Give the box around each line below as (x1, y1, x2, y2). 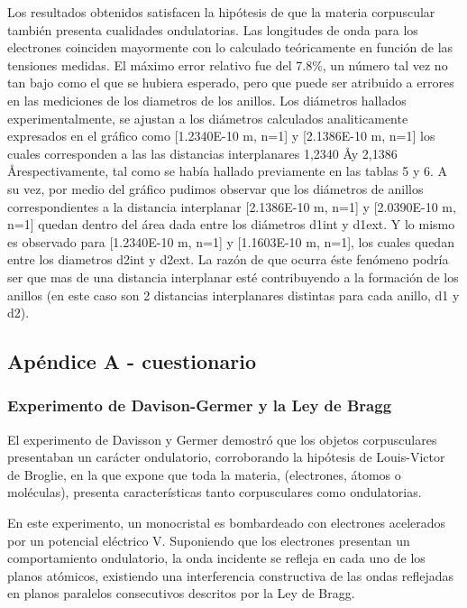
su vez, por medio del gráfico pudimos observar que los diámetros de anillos (7, 179, 424, 198)
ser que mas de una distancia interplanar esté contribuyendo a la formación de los (7, 267, 459, 286)
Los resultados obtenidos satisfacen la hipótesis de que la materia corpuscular (7, 3, 435, 21)
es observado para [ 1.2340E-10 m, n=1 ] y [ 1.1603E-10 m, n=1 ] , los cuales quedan (7, 232, 454, 251)
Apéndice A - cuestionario (7, 347, 256, 375)
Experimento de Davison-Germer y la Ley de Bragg (7, 394, 392, 417)
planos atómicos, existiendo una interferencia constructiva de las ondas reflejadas (7, 566, 453, 585)
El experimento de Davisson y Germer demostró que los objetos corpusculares (7, 429, 437, 448)
